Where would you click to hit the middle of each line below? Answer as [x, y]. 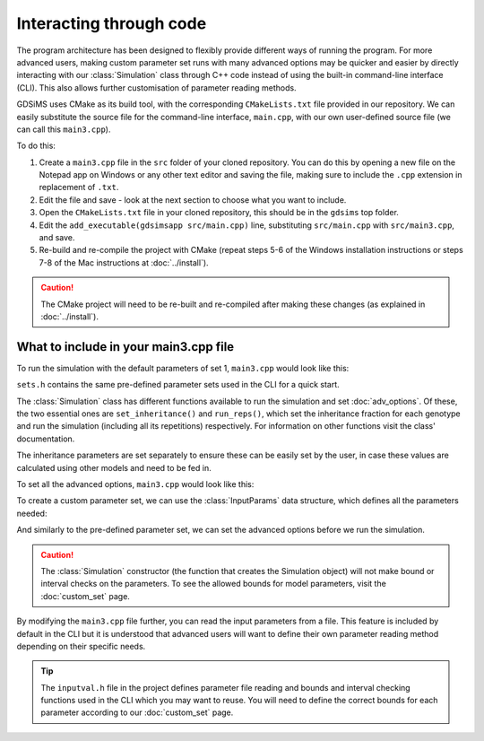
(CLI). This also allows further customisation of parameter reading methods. [156, 87]
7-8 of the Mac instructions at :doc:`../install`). [124, 262]
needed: [32, 513]
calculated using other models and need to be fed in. [114, 467]
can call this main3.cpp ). [64, 129]
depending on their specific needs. [81, 646]
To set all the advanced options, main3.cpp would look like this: [135, 484]
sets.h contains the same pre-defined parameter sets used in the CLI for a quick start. [178, 385]
